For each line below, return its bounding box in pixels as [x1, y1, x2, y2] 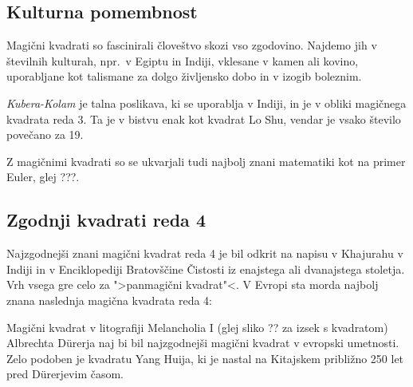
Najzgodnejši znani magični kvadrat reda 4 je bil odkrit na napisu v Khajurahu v [6, 245, 403, 262]
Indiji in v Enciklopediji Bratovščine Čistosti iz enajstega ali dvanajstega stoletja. [6, 260, 405, 277]
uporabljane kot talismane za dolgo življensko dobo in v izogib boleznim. [6, 68, 362, 85]
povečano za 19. [6, 126, 84, 143]
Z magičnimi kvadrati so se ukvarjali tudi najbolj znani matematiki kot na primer [6, 152, 406, 169]
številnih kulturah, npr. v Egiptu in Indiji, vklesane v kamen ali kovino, [6, 52, 359, 69]
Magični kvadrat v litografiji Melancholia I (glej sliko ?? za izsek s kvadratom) [6, 318, 388, 335]
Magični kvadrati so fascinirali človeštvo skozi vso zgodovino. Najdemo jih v [6, 37, 377, 53]
